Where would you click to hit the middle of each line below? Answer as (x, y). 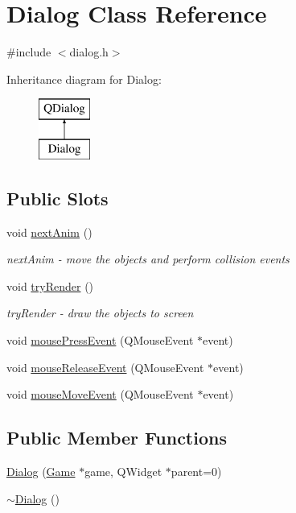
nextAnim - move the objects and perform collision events (148, 259)
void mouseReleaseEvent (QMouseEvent (105, 367)
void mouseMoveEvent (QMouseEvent (100, 394)
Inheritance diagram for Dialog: (84, 79)
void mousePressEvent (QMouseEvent (100, 340)
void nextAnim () (49, 232)
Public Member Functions (117, 438)
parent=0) (196, 472)
